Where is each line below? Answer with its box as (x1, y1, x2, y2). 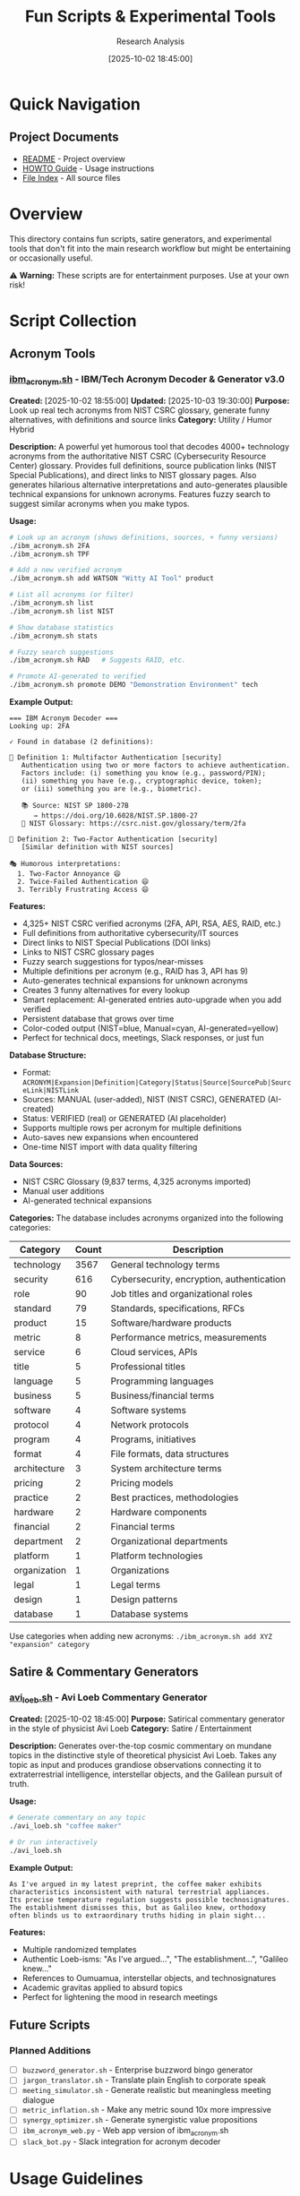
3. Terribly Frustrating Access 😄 (17, 885, 150, 895)
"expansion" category (9, 1641, 90, 1650)
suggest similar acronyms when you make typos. (9, 498, 190, 509)
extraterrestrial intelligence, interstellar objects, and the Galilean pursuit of (9, 1769, 283, 1780)
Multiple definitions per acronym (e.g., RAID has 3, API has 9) (21, 965, 249, 977)
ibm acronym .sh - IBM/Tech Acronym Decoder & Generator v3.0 (9, 373, 285, 387)
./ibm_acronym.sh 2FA (9, 541, 90, 550)
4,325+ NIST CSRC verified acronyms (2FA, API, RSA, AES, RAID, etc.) (21, 918, 281, 929)
